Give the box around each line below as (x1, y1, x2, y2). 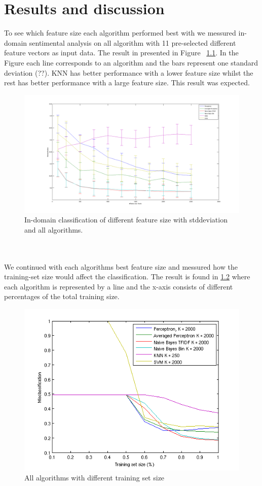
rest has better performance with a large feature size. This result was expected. (4, 77, 250, 88)
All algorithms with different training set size (24, 472, 165, 482)
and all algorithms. (24, 224, 83, 235)
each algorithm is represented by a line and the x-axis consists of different (4, 281, 233, 291)
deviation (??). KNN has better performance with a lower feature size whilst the (4, 67, 253, 78)
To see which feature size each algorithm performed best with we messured (4, 27, 236, 38)
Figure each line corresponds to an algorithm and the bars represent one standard (4, 57, 258, 68)
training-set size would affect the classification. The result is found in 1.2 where (4, 271, 250, 282)
